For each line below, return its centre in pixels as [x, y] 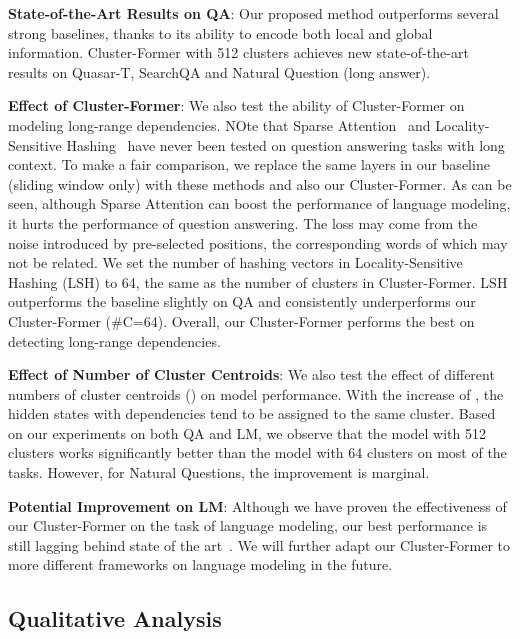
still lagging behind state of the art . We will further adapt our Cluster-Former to [259, 544]
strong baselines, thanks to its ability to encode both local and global [220, 32]
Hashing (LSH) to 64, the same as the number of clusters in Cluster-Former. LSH [258, 281]
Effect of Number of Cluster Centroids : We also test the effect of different [251, 374]
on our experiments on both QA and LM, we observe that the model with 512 [247, 432]
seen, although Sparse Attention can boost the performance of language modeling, [259, 203]
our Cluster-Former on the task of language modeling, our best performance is [248, 525]
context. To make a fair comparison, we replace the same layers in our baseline [249, 164]
